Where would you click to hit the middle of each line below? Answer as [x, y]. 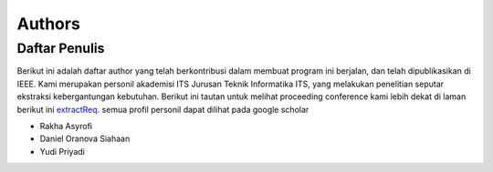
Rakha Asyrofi [66, 126]
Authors [49, 24]
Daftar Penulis [61, 48]
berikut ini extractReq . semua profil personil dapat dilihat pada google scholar [163, 109]
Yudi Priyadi [63, 151]
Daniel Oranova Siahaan [85, 139]
